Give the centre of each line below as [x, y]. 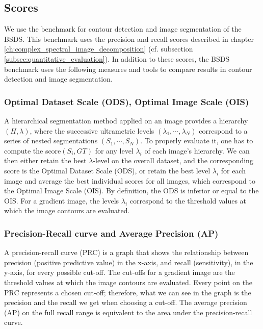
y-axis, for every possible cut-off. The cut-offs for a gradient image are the [120, 272]
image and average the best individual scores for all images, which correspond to [130, 180]
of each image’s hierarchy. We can [197, 150]
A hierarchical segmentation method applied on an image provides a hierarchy [126, 120]
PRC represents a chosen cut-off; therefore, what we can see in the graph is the [128, 292]
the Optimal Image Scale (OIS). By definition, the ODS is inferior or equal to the [131, 191]
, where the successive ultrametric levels [92, 130]
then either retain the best [45, 160]
